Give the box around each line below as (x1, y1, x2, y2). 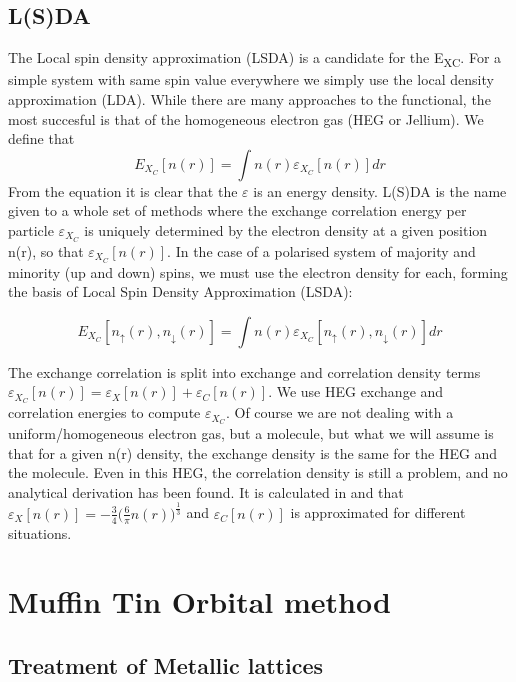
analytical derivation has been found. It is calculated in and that (8, 481, 404, 502)
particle (8, 219, 54, 240)
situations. (8, 522, 72, 543)
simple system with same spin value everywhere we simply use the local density (8, 69, 494, 90)
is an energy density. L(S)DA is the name (253, 180, 507, 201)
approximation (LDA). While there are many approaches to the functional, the (8, 88, 491, 109)
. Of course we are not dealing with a (225, 402, 454, 423)
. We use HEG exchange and (268, 381, 444, 402)
